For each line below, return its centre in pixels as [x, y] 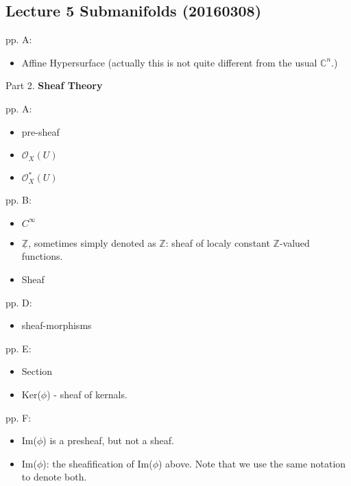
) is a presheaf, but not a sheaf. [108, 440]
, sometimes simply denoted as [92, 242]
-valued [294, 242]
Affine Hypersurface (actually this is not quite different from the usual [169, 62]
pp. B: [19, 200]
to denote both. [54, 477]
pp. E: [19, 348]
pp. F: [19, 417]
